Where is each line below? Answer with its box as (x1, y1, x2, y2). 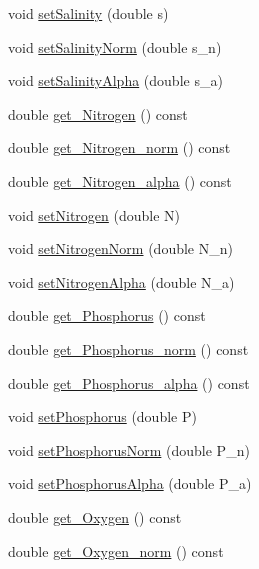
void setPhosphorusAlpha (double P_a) (8, 473, 252, 494)
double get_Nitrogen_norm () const (8, 137, 231, 158)
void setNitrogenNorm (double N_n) (8, 238, 233, 259)
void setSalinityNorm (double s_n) (8, 36, 222, 57)
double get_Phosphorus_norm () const (8, 338, 249, 359)
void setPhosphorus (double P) (8, 406, 197, 427)
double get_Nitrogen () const (8, 103, 188, 124)
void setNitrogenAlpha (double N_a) (8, 271, 235, 292)
